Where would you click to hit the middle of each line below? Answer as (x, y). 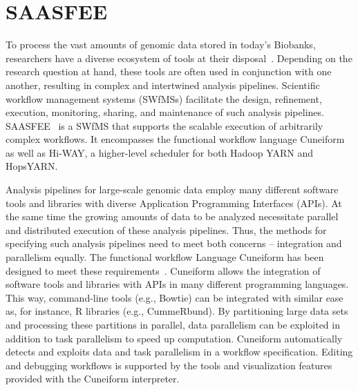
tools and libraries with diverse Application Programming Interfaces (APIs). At (174, 203)
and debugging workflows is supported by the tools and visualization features (169, 365)
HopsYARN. (32, 166)
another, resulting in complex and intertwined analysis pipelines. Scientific (163, 85)
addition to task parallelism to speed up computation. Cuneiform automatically (174, 338)
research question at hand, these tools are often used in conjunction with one (169, 71)
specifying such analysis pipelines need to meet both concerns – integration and (174, 243)
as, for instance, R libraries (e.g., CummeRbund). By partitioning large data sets (177, 311)
